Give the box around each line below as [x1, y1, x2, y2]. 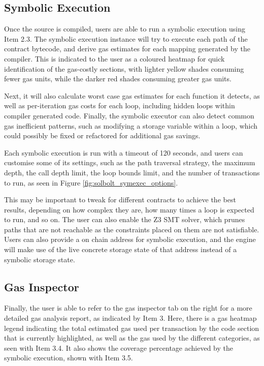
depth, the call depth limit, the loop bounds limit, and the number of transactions [4, 167, 260, 177]
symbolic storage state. [4, 254, 75, 264]
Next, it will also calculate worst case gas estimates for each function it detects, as [4, 90, 260, 101]
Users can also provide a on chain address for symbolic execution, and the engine [4, 234, 256, 245]
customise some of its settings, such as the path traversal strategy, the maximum [4, 157, 255, 168]
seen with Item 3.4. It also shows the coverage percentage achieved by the [4, 342, 234, 353]
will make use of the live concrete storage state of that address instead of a [4, 244, 237, 255]
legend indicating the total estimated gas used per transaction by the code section [4, 322, 259, 333]
